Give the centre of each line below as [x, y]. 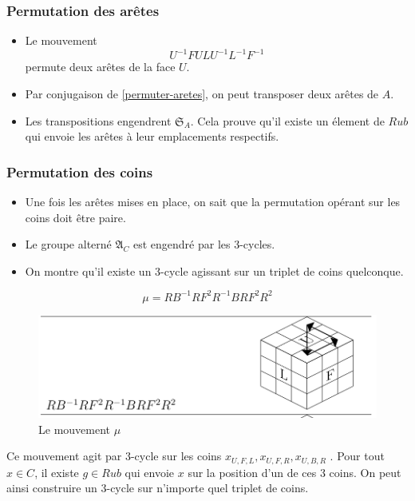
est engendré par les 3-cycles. [204, 244]
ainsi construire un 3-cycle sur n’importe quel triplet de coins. [158, 488]
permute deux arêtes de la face [100, 67]
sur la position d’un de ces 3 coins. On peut [294, 472]
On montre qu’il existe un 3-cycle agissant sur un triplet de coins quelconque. [214, 270]
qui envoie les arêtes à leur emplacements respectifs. [152, 136]
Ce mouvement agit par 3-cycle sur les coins [114, 456]
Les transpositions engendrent [98, 120]
